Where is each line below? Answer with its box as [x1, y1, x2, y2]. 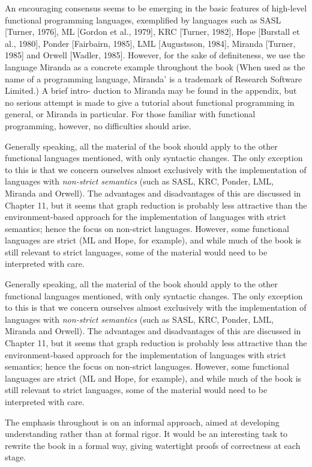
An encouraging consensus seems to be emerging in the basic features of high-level [5, 2, 307, 14]
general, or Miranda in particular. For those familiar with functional [5, 108, 256, 120]
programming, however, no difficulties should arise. [5, 119, 191, 132]
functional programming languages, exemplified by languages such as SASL [5, 13, 281, 26]
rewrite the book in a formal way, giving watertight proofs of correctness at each [5, 439, 301, 451]
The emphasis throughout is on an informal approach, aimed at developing [5, 415, 280, 428]
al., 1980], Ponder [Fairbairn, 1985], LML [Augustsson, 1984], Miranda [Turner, [5, 37, 296, 49]
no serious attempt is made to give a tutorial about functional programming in [5, 96, 295, 108]
